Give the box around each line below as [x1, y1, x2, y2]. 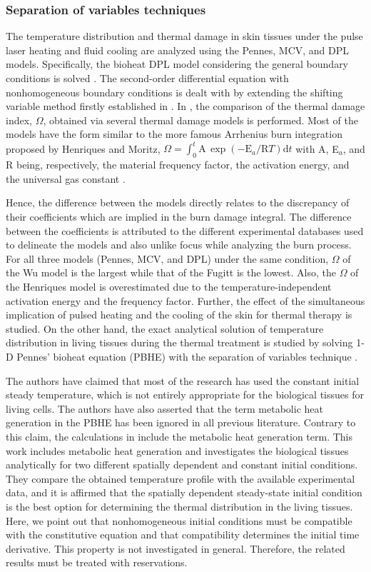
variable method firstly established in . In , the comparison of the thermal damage [6, 99, 365, 114]
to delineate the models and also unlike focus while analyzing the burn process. [6, 237, 352, 252]
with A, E [295, 141, 339, 156]
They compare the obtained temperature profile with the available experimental [6, 471, 355, 486]
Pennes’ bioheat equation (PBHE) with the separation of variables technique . [16, 348, 358, 363]
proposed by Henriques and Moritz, [6, 141, 161, 156]
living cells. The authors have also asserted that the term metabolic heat [6, 401, 323, 416]
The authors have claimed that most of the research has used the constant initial [6, 373, 360, 388]
